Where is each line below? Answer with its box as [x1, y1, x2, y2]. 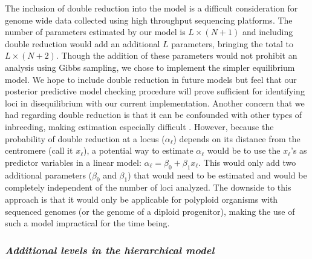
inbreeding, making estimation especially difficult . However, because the [5, 120, 274, 133]
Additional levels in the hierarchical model [5, 242, 215, 257]
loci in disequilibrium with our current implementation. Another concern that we [5, 96, 305, 109]
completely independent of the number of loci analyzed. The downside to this [5, 181, 291, 194]
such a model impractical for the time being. [5, 217, 170, 229]
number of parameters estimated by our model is [5, 25, 186, 38]
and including [242, 25, 293, 38]
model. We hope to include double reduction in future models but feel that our [5, 73, 297, 85]
